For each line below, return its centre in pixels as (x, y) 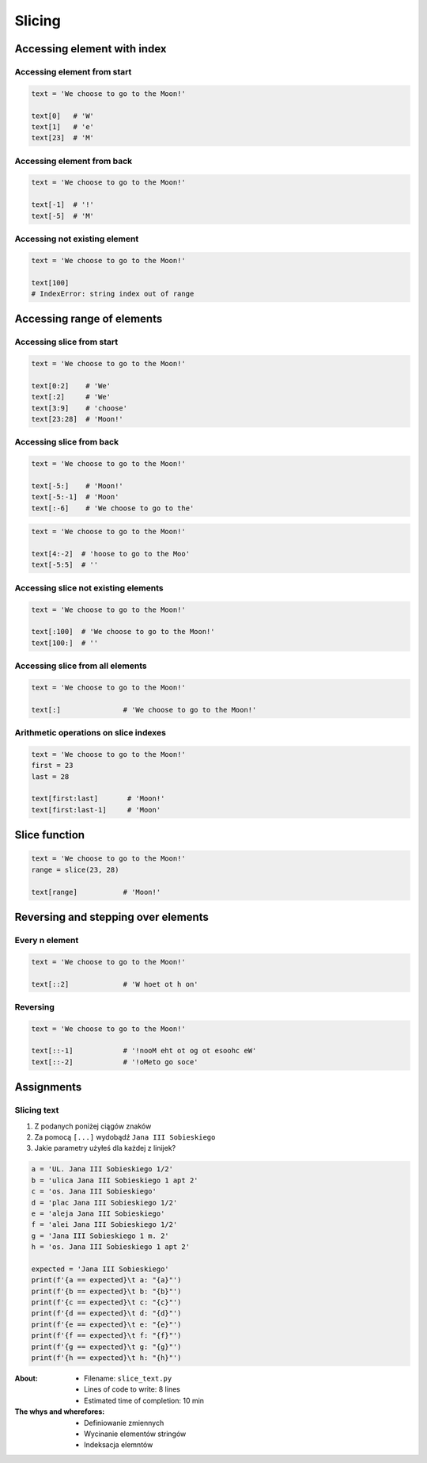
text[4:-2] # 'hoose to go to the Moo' (110, 554)
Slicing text (37, 1110)
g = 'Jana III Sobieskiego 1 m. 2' (100, 1236)
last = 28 (50, 776)
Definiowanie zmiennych (124, 1423)
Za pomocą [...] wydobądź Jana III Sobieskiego (125, 1136)
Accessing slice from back (66, 442)
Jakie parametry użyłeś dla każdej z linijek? (105, 1148)
